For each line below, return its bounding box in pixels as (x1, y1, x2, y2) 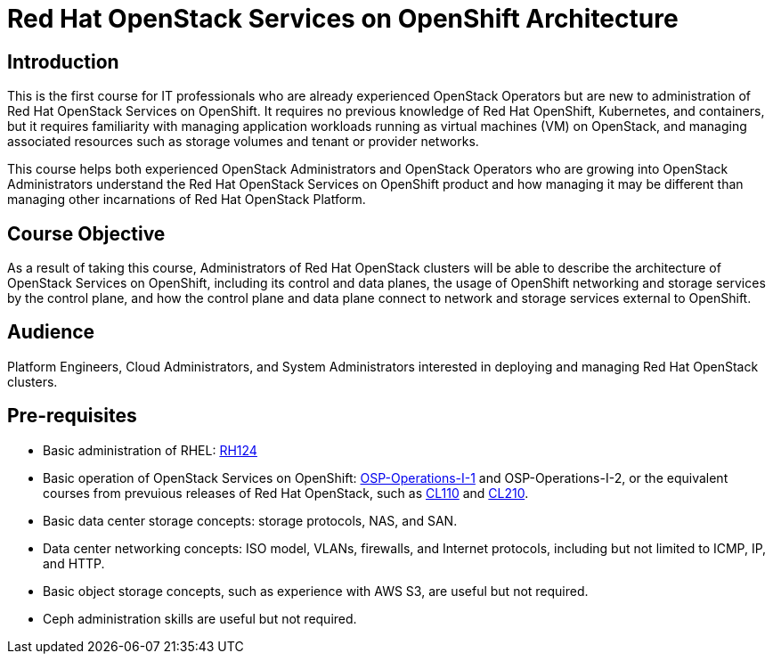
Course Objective (7, 222, 166, 245)
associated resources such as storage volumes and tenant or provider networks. (7, 134, 479, 150)
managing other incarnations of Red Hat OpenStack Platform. (7, 192, 366, 208)
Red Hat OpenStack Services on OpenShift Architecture (7, 4, 679, 34)
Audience (7, 321, 95, 344)
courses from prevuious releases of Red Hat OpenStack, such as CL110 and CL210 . (43, 485, 529, 501)
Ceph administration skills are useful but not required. (43, 610, 357, 626)
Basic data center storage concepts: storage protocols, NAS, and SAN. (43, 512, 458, 528)
